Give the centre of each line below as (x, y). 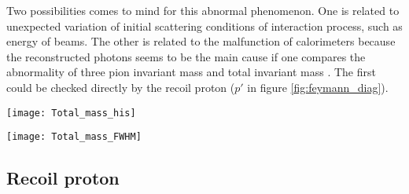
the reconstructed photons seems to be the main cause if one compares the (186, 56)
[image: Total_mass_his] (71, 113)
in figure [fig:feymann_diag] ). (318, 87)
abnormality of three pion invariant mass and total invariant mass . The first (191, 72)
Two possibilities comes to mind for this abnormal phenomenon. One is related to (203, 10)
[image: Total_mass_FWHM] (74, 137)
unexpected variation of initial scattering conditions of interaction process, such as (204, 26)
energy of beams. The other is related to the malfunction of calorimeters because (201, 41)
